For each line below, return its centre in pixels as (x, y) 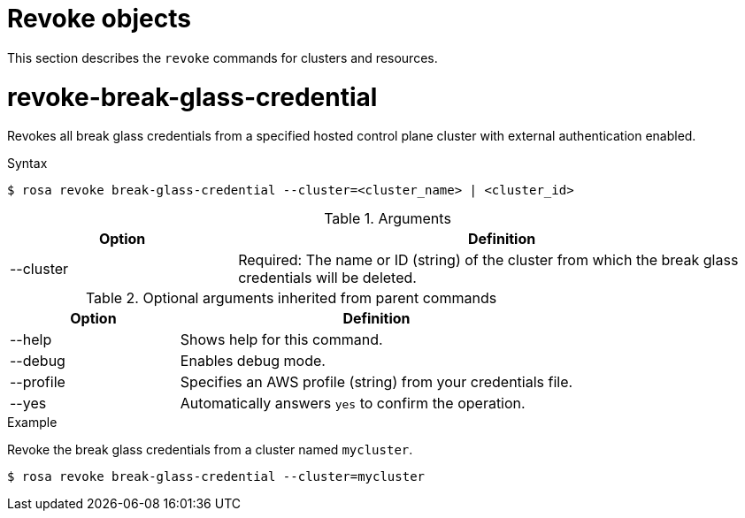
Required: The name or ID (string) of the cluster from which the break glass (488, 260)
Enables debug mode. (253, 361)
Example (32, 423)
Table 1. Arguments (388, 219)
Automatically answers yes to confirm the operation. (353, 404)
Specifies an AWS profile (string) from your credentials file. (376, 382)
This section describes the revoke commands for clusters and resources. (223, 57)
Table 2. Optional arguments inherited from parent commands (291, 298)
